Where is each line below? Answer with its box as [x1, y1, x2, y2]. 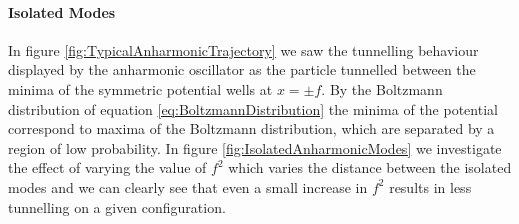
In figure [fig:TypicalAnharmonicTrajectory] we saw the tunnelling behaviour [8, 39, 479, 60]
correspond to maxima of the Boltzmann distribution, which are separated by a [8, 118, 495, 139]
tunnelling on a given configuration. [8, 196, 226, 217]
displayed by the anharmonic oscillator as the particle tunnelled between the [8, 59, 476, 80]
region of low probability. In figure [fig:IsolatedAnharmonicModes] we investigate [8, 137, 502, 158]
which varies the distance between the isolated [228, 157, 512, 178]
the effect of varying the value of [8, 157, 207, 178]
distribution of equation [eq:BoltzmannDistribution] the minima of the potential [8, 98, 498, 119]
